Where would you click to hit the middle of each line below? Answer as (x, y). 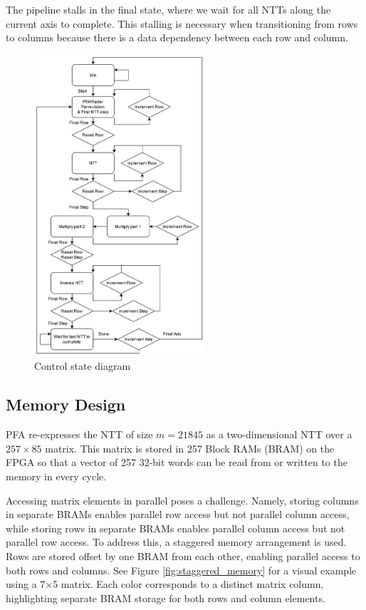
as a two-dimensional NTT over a (279, 434)
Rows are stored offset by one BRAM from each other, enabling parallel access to (183, 555)
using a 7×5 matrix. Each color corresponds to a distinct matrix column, (165, 584)
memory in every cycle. (56, 476)
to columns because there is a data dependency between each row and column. (177, 37)
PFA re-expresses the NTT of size (79, 434)
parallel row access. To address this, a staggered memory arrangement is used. (176, 542)
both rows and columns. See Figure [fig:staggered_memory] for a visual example (181, 570)
